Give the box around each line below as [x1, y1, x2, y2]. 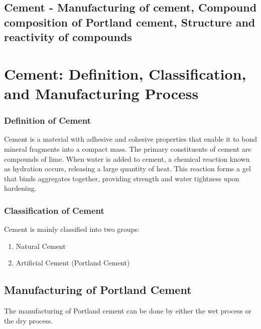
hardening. [4, 183, 37, 193]
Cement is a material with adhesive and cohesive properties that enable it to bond [4, 134, 257, 144]
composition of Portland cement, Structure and [4, 14, 255, 30]
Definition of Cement [4, 114, 91, 127]
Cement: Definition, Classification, [4, 63, 246, 84]
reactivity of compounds [4, 29, 132, 45]
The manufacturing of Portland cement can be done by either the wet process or [4, 305, 251, 316]
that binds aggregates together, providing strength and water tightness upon [4, 173, 239, 183]
